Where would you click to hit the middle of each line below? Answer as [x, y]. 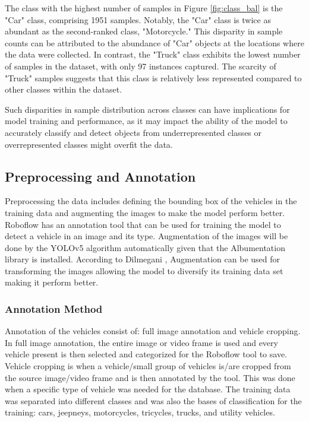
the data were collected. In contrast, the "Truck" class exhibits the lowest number [153, 54]
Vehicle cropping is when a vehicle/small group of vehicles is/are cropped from [148, 366]
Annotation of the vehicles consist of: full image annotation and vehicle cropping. [153, 331]
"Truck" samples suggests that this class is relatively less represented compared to [153, 77]
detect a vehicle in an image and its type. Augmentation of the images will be [146, 236]
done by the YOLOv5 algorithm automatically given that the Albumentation [145, 247]
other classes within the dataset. [64, 89]
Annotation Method [54, 309]
